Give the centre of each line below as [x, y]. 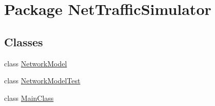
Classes [24, 41]
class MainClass [29, 98]
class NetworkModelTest [42, 81]
